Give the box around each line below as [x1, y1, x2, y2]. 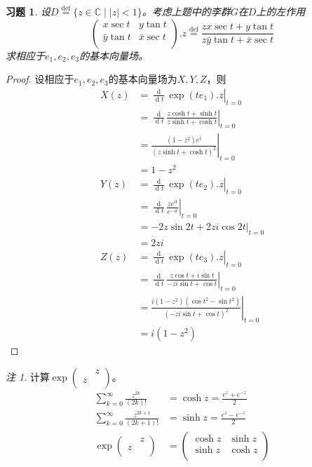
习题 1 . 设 [6, 4, 50, 18]
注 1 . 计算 [6, 370, 50, 384]
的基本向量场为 [108, 72, 177, 86]
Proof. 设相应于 [6, 72, 74, 86]
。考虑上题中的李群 [142, 4, 231, 18]
